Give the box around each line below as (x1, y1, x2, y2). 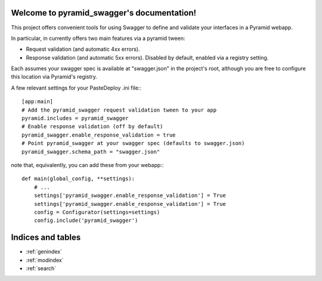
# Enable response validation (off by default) (21, 123, 163, 130)
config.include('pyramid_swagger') (33, 217, 138, 224)
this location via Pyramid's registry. (11, 73, 98, 81)
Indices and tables (11, 233, 81, 243)
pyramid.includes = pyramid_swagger (21, 115, 129, 122)
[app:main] (21, 98, 54, 105)
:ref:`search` (26, 265, 57, 272)
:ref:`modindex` (26, 257, 64, 264)
